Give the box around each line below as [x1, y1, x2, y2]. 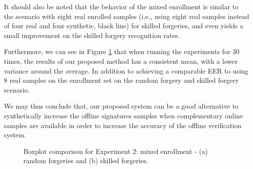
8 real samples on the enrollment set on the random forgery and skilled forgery [4, 75, 239, 85]
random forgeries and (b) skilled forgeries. [23, 155, 148, 166]
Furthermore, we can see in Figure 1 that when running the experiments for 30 [4, 46, 240, 56]
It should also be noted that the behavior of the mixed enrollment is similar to [4, 1, 239, 11]
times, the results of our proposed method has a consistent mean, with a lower [4, 56, 238, 66]
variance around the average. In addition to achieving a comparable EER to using [4, 65, 249, 75]
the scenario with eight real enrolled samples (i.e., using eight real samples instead [4, 11, 250, 21]
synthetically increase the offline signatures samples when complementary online [4, 110, 243, 120]
